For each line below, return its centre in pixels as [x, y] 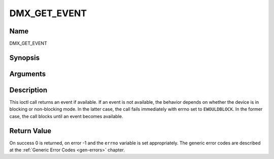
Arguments [28, 74]
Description [28, 90]
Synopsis [25, 57]
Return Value [30, 131]
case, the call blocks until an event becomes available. [66, 116]
